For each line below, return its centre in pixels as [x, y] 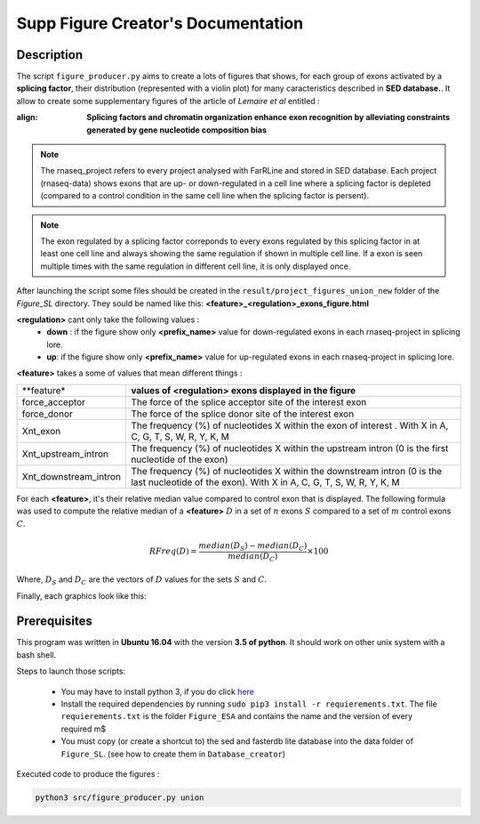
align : [27, 117]
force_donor [47, 414]
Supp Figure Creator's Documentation [160, 23]
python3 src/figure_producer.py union [120, 797]
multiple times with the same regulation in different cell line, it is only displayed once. [196, 266]
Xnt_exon [41, 431]
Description [50, 55]
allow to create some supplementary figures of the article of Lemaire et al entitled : [168, 101]
